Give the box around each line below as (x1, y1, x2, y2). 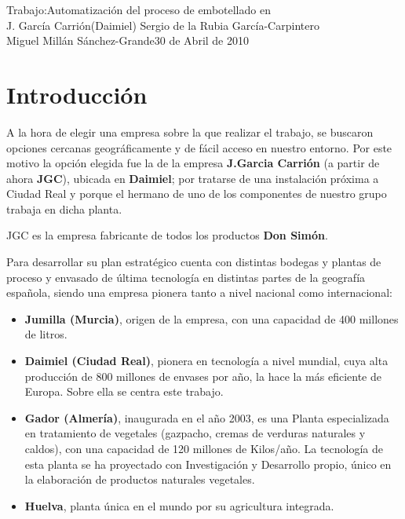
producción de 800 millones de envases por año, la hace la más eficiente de (24, 367, 381, 384)
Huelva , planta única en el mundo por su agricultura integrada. (24, 497, 334, 514)
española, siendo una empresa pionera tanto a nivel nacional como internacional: (6, 284, 392, 301)
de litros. (24, 326, 67, 342)
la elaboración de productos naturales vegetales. (24, 471, 255, 488)
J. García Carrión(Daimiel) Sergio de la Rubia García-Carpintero (6, 16, 319, 33)
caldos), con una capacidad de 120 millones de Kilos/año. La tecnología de (24, 440, 383, 456)
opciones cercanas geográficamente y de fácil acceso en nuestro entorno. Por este (6, 139, 392, 155)
